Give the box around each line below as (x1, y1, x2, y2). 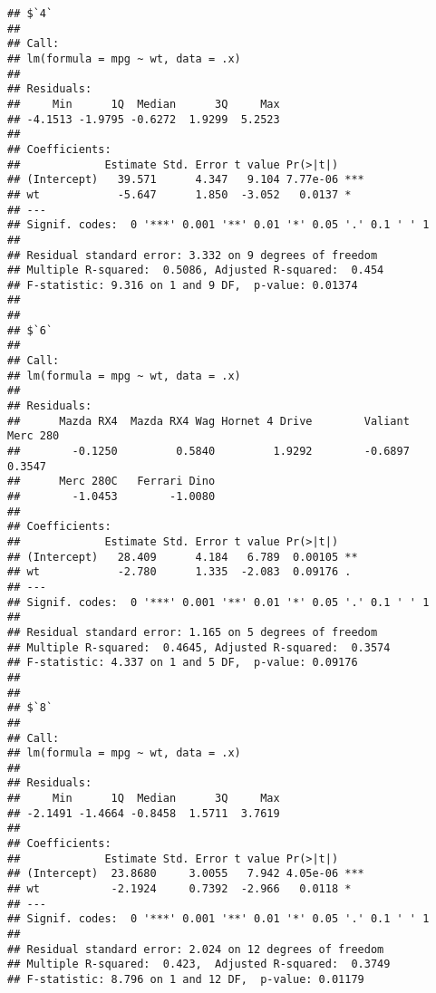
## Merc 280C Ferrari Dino (7, 475, 216, 488)
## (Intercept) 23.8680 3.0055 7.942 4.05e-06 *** (7, 867, 364, 881)
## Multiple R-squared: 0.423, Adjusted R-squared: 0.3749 (7, 958, 391, 971)
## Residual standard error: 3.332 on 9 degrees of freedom (7, 248, 378, 262)
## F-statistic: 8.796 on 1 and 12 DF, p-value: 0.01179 (7, 973, 364, 986)
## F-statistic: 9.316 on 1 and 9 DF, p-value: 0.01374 (7, 278, 358, 292)
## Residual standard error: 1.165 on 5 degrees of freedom (7, 625, 378, 639)
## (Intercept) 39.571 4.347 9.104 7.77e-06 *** (7, 173, 364, 187)
